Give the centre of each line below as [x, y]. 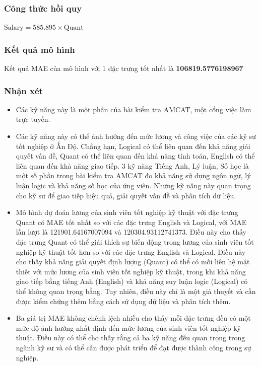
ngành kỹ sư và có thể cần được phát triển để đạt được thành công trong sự [134, 347]
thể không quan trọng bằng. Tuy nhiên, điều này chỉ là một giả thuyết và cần [136, 291]
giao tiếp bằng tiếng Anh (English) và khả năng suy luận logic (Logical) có [132, 281]
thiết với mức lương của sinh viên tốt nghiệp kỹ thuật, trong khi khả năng [131, 271]
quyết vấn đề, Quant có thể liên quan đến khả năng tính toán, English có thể [135, 156]
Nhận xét [23, 90]
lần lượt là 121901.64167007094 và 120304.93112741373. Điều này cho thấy [131, 232]
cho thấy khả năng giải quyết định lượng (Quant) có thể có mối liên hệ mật [133, 262]
